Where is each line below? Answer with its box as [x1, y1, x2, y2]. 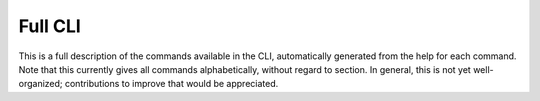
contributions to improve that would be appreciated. [64, 78, 279, 90]
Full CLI [18, 15, 82, 37]
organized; [18, 78, 64, 90]
